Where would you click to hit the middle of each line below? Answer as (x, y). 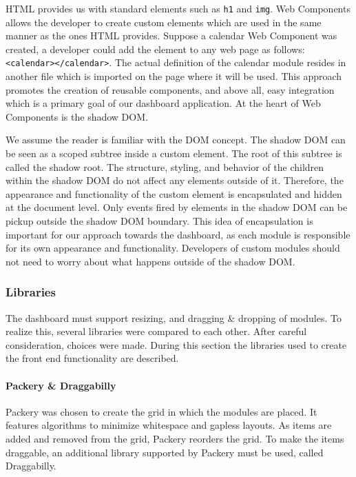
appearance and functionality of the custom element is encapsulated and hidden (174, 193)
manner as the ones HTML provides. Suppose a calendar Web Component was (171, 35)
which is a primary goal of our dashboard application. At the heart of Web (163, 103)
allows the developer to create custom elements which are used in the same (164, 22)
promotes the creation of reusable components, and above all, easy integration (170, 89)
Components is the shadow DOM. (77, 116)
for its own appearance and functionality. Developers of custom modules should (173, 248)
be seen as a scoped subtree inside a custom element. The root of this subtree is (174, 153)
